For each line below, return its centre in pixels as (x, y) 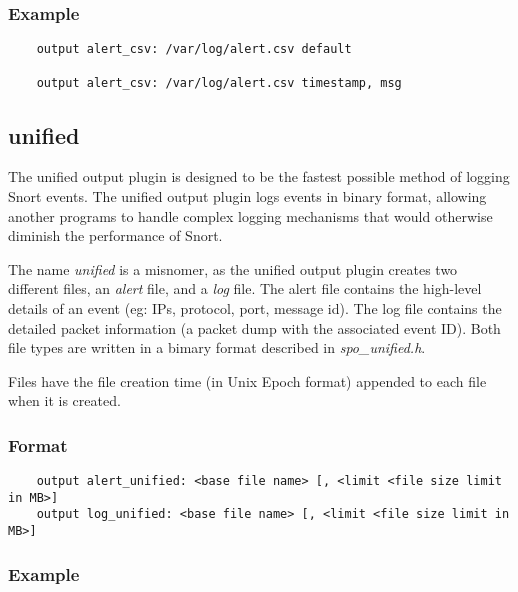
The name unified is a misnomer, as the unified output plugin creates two (233, 268)
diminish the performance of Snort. (115, 235)
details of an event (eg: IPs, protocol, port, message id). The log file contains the (255, 307)
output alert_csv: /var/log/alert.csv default (194, 49)
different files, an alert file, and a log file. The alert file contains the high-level (245, 288)
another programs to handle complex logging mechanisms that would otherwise (250, 215)
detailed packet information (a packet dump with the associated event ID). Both (254, 327)
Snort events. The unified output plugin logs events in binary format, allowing (247, 195)
